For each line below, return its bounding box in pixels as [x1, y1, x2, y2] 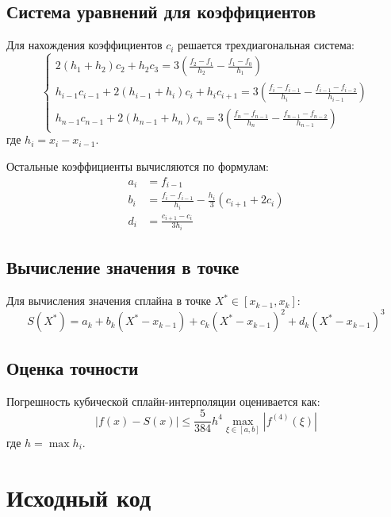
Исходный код [6, 480, 151, 513]
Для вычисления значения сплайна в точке [6, 292, 212, 309]
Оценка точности [6, 355, 139, 380]
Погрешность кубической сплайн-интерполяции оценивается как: [6, 392, 320, 409]
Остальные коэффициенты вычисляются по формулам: [6, 157, 269, 174]
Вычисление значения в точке [6, 255, 240, 280]
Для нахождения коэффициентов [6, 37, 163, 53]
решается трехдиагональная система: [178, 37, 355, 53]
